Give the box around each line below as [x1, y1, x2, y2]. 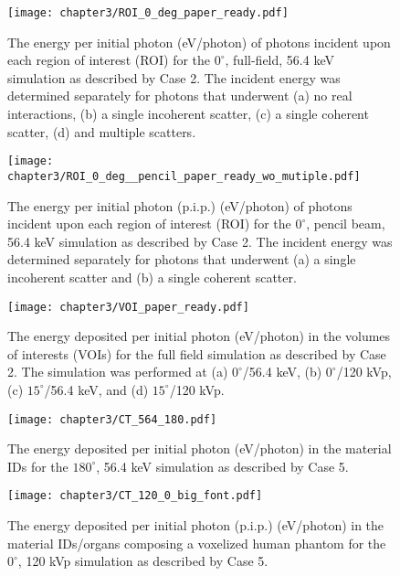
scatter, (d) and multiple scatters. [7, 122, 196, 141]
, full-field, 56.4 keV [225, 50, 334, 69]
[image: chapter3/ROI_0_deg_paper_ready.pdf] [7, 6, 289, 19]
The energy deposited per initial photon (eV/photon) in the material [7, 439, 392, 458]
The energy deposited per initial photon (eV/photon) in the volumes [7, 326, 391, 346]
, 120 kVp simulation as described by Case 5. [17, 551, 268, 571]
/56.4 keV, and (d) [44, 379, 149, 399]
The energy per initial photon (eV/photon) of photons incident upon [7, 32, 391, 51]
